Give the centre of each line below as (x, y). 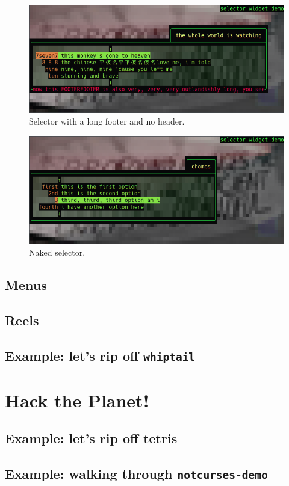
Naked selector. (57, 252)
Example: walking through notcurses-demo (136, 474)
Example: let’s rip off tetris (91, 438)
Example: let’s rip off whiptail (100, 355)
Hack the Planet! (77, 400)
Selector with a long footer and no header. (107, 121)
